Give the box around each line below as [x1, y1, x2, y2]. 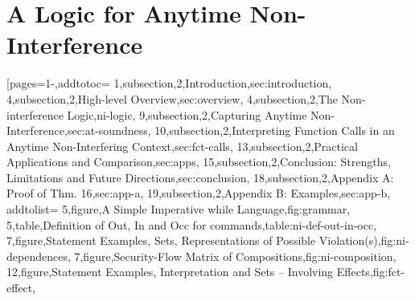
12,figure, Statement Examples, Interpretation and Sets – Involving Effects [6, 263, 370, 280]
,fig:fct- [369, 263, 405, 280]
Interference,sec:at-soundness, [6, 122, 151, 139]
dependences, [6, 247, 71, 264]
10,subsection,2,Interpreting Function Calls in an [154, 122, 395, 139]
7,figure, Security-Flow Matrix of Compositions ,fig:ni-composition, [74, 247, 397, 264]
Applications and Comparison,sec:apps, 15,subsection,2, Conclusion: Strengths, [6, 153, 391, 170]
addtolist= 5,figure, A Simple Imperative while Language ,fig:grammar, [6, 201, 351, 218]
